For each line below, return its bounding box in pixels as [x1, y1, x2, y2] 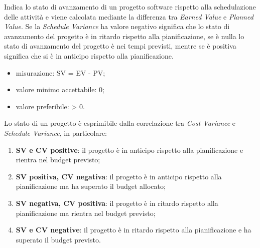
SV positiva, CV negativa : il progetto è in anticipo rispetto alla [16, 171, 222, 181]
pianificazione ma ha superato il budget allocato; [16, 181, 166, 191]
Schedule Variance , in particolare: [4, 127, 107, 138]
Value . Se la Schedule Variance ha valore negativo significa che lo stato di [4, 21, 230, 32]
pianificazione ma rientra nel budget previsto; [16, 207, 156, 218]
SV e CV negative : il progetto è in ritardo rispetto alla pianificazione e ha [16, 224, 251, 235]
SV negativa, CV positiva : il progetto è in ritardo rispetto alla [16, 197, 218, 208]
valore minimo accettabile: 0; [16, 84, 104, 95]
